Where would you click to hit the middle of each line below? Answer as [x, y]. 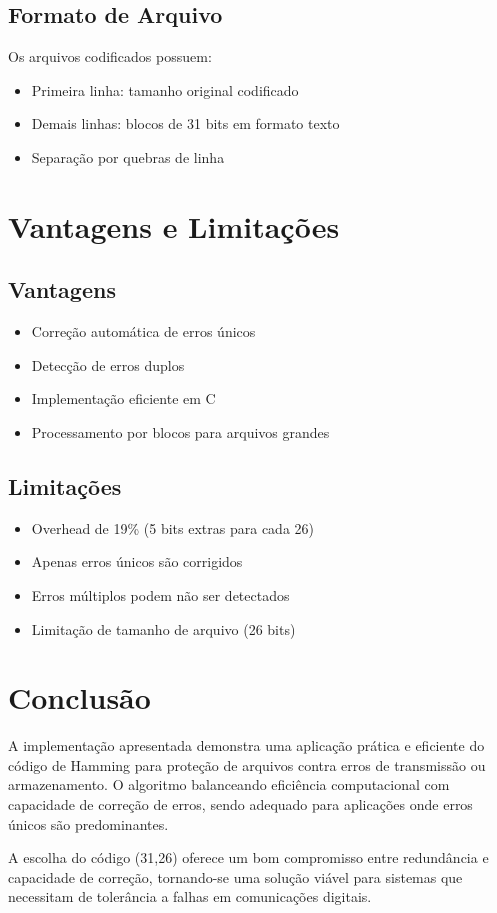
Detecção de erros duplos [108, 364]
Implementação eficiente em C [123, 398]
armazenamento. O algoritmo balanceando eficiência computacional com [229, 784]
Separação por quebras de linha [128, 156]
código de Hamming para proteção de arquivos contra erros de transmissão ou [247, 764]
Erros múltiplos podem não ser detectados [160, 594]
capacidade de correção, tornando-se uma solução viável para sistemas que [235, 876]
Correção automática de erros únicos [143, 331]
